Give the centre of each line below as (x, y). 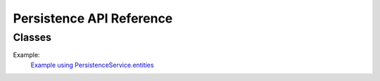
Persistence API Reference (93, 18)
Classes (32, 37)
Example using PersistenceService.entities (92, 65)
